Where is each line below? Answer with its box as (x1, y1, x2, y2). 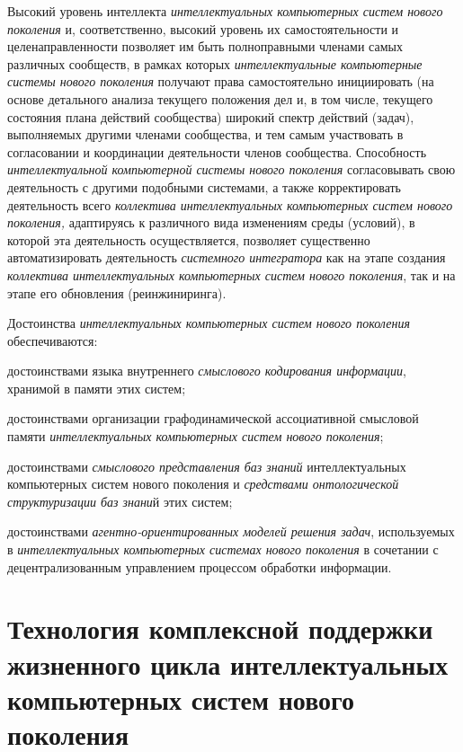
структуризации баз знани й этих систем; (7, 491, 233, 510)
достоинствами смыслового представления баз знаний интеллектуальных (7, 456, 406, 475)
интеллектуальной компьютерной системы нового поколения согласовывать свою (7, 160, 456, 179)
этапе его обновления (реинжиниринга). (7, 283, 227, 302)
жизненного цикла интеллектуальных (7, 645, 449, 682)
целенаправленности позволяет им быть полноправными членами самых (7, 37, 403, 56)
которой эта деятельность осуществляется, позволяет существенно (7, 230, 370, 249)
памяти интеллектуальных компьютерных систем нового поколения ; (7, 427, 384, 446)
